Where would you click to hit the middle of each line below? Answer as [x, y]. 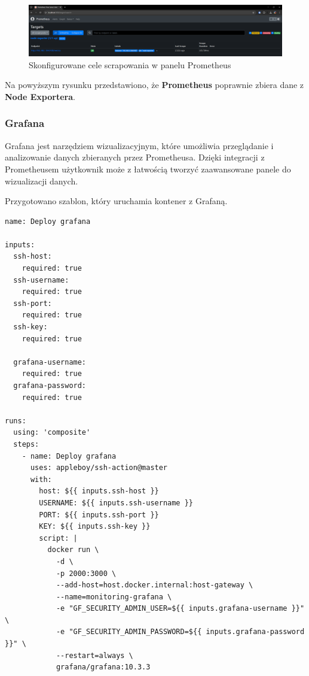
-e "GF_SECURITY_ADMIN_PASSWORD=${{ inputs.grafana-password [180, 632]
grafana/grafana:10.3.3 [103, 667]
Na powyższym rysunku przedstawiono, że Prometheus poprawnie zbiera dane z [154, 85]
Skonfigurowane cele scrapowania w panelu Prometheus [130, 64]
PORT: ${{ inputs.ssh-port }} [99, 515]
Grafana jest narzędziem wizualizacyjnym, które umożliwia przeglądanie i [139, 145]
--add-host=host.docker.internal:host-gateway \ [154, 585]
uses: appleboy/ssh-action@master [99, 468]
